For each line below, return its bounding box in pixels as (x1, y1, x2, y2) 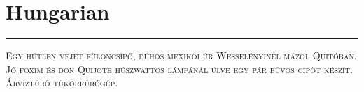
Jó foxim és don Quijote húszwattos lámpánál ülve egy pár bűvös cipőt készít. (6, 61, 353, 76)
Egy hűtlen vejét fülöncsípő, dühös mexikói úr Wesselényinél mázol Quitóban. (6, 48, 357, 63)
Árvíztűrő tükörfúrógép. (6, 75, 118, 90)
